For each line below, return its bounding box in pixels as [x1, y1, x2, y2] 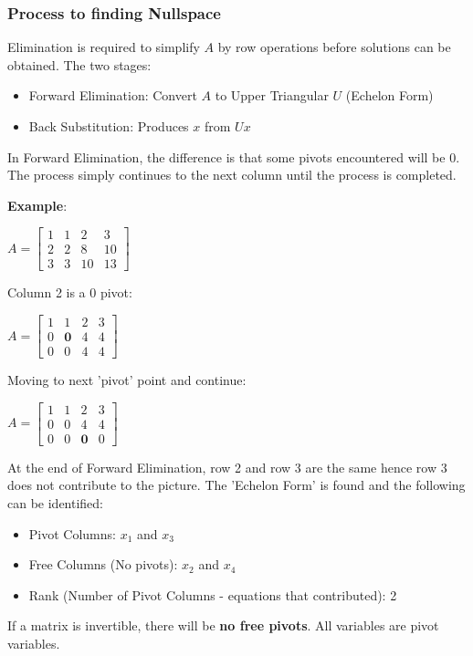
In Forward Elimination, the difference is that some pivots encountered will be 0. [7, 147, 460, 166]
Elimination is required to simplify [7, 37, 200, 57]
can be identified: [7, 494, 104, 513]
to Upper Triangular [215, 86, 329, 105]
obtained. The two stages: [7, 55, 152, 74]
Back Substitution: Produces [28, 117, 189, 135]
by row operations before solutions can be [217, 37, 451, 57]
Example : [7, 195, 68, 214]
